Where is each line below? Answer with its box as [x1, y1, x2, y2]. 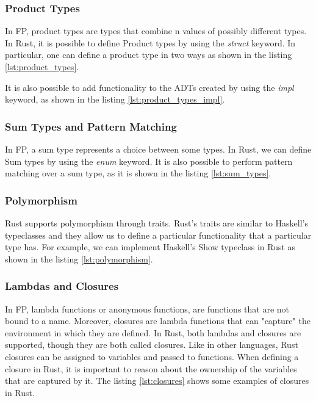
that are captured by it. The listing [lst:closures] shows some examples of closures [5, 374, 309, 387]
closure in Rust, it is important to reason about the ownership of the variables [5, 362, 297, 375]
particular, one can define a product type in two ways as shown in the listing [5, 48, 292, 61]
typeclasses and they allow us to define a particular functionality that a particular [5, 228, 312, 241]
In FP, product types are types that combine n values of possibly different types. [5, 24, 307, 37]
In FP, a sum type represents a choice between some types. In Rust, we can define [5, 143, 312, 155]
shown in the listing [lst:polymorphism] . [5, 252, 153, 265]
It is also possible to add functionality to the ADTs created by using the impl [5, 81, 294, 93]
